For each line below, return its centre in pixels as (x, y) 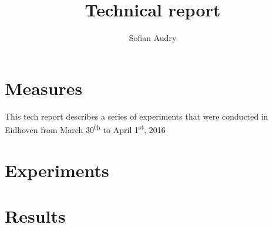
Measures (44, 88)
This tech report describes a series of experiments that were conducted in (136, 116)
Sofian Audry (153, 38)
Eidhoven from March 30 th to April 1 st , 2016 (85, 129)
